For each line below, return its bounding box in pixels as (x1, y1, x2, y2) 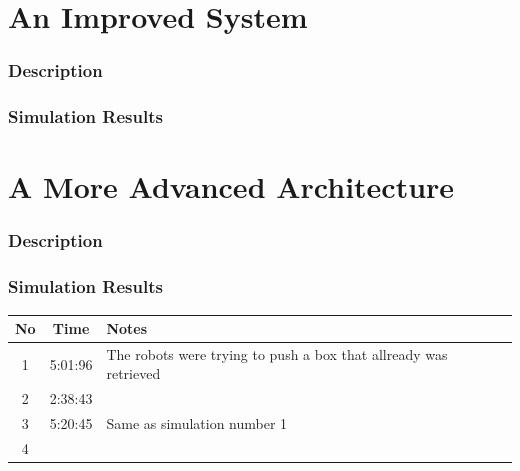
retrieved (106, 363, 161, 384)
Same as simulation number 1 (106, 413, 288, 434)
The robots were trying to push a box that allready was (106, 343, 448, 364)
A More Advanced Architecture (8, 166, 455, 207)
